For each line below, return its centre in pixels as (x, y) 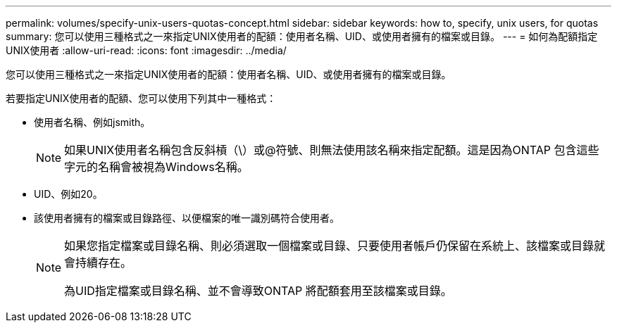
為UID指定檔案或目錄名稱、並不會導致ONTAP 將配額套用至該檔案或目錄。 (258, 291)
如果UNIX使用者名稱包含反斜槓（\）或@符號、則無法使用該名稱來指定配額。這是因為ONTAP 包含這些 (332, 150)
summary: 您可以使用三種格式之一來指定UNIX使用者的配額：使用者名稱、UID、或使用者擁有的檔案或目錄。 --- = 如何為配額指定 (302, 36)
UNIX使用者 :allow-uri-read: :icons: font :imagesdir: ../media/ (146, 50)
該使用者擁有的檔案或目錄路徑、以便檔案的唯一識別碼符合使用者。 (187, 218)
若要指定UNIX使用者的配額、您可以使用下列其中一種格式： (141, 98)
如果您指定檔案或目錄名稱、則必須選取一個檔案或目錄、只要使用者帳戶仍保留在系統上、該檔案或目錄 (329, 246)
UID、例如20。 (68, 194)
